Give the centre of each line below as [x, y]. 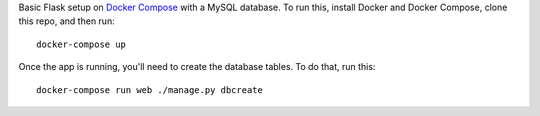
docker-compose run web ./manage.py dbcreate [150, 89]
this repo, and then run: [66, 21]
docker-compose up [81, 44]
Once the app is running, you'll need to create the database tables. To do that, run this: [197, 67]
